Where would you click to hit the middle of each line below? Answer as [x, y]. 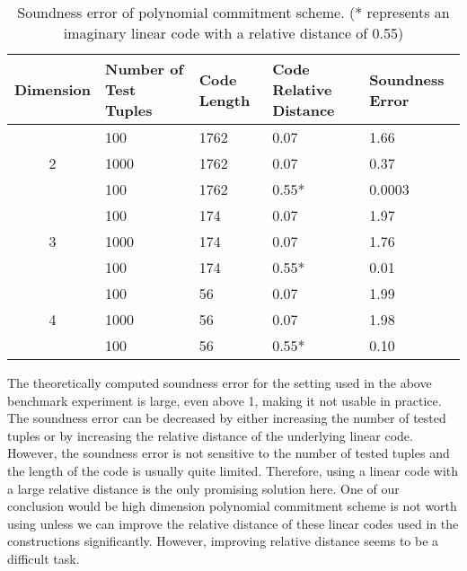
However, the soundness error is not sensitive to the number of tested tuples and [229, 453]
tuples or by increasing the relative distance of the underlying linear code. [210, 435]
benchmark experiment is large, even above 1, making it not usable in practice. [225, 400]
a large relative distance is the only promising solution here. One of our [203, 488]
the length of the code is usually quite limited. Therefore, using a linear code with [233, 470]
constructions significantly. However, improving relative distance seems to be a [223, 541]
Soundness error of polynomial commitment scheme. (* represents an [233, 12]
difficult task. [44, 558]
